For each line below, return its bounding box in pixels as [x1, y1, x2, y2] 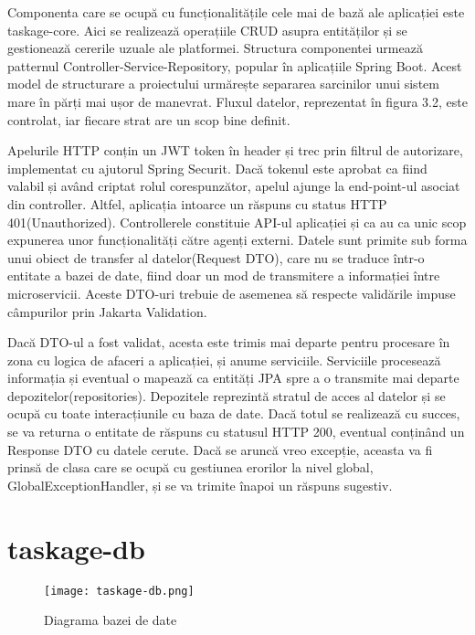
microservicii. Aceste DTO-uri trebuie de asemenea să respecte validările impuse [7, 283, 456, 302]
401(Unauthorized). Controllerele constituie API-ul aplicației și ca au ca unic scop [7, 212, 467, 231]
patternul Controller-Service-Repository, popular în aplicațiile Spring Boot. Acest [7, 56, 462, 75]
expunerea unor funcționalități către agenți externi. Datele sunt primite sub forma [7, 230, 468, 249]
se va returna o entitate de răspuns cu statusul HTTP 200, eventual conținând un [7, 422, 465, 441]
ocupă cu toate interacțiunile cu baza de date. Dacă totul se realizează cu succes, [7, 404, 460, 423]
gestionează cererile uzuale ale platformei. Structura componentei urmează [7, 38, 423, 58]
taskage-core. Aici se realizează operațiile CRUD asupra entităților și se [7, 20, 407, 39]
